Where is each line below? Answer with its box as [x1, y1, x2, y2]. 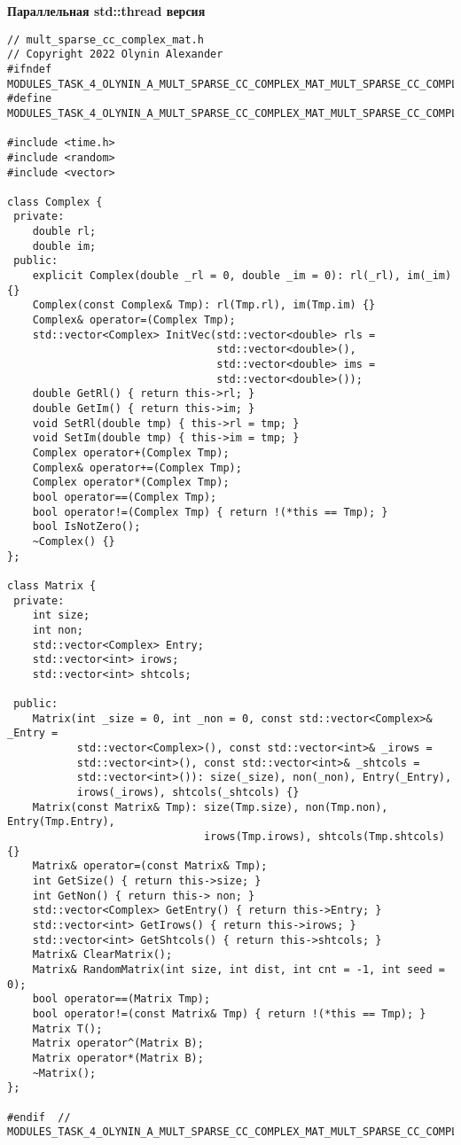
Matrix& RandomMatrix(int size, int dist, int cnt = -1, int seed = [32, 962, 445, 976]
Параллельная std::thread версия [7, 2, 206, 19]
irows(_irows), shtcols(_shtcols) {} [76, 786, 300, 799]
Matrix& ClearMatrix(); [32, 948, 173, 962]
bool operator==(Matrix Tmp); [32, 993, 211, 1006]
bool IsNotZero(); [32, 520, 141, 534]
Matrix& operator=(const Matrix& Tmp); [32, 860, 268, 873]
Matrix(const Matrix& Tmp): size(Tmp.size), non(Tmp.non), [32, 800, 388, 814]
